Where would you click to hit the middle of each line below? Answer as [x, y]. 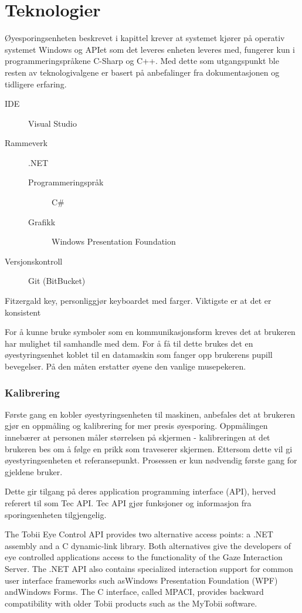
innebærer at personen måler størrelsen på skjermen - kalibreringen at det [138, 437]
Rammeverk [26, 143]
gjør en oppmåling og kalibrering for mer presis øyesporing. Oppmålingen [136, 426]
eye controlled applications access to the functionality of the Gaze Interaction [144, 557]
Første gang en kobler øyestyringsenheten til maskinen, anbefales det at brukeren [150, 414]
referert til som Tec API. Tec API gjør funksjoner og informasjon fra [128, 502]
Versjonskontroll [34, 261]
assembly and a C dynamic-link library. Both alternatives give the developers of [148, 545]
